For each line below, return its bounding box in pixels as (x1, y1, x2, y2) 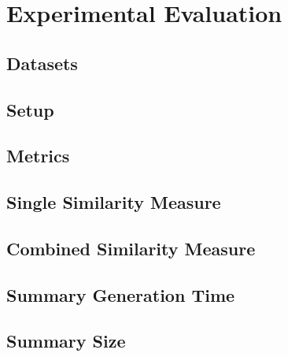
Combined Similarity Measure (6, 236, 256, 260)
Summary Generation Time (6, 282, 235, 307)
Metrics (6, 143, 70, 168)
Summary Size (6, 329, 126, 353)
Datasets (6, 50, 78, 75)
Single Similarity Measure (6, 190, 221, 214)
